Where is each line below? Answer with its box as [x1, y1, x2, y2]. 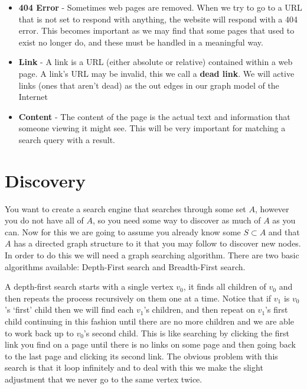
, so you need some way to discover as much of [92, 214, 261, 226]
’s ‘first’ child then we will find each [5, 303, 134, 316]
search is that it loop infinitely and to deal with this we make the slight [5, 361, 263, 374]
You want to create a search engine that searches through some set [5, 202, 246, 215]
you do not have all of [5, 214, 84, 226]
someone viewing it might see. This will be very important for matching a [18, 122, 286, 134]
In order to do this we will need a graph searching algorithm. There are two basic [5, 249, 299, 261]
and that [268, 225, 300, 238]
